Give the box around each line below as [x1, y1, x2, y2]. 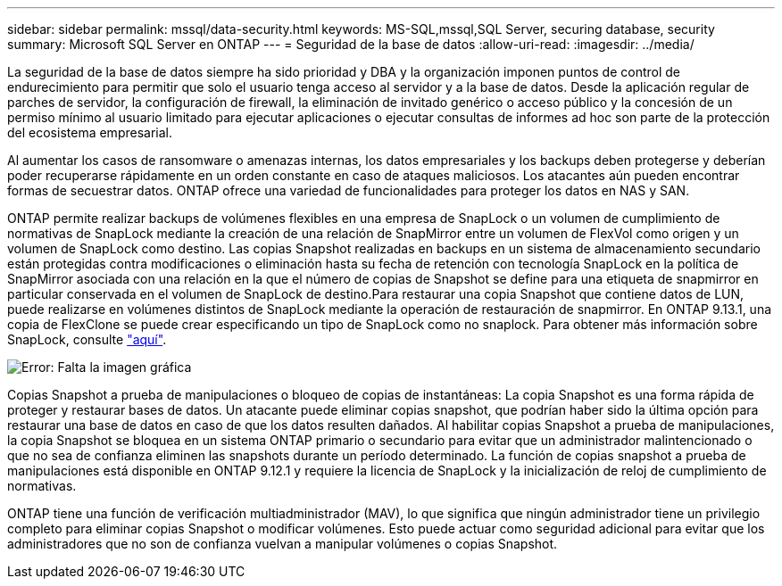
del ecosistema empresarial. [7, 125, 172, 140]
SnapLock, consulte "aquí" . [7, 332, 167, 347]
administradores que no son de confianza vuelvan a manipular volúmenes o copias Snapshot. [7, 536, 558, 551]
